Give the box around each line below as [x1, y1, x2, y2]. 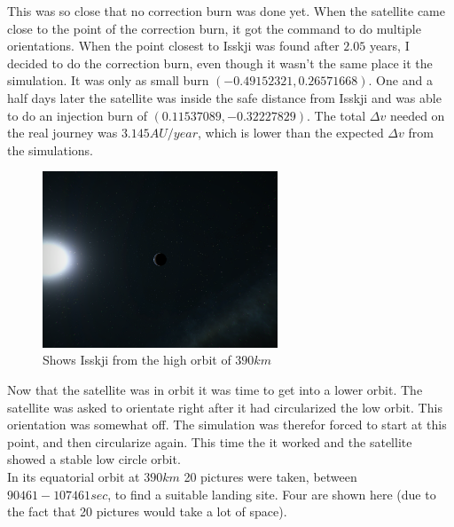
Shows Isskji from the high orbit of [43, 350, 231, 369]
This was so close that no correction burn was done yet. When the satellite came [7, 2, 446, 20]
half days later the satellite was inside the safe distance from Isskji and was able [7, 88, 442, 106]
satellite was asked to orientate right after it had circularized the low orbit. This [7, 397, 442, 416]
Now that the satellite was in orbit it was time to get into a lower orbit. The [7, 380, 423, 398]
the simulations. [7, 140, 93, 159]
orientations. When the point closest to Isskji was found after [7, 36, 340, 55]
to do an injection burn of [7, 106, 147, 124]
